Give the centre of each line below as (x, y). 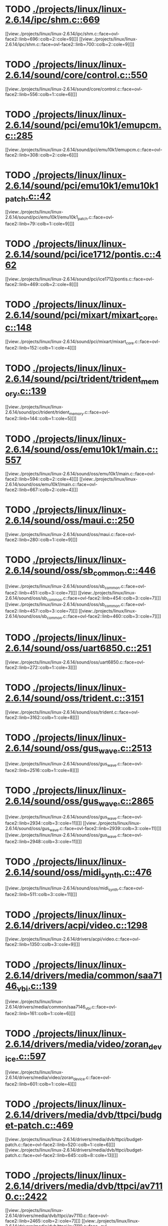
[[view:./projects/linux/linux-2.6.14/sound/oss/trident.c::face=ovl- (72, 712)
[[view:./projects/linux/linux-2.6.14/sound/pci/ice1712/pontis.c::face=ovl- (79, 279)
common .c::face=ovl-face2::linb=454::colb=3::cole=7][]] (104, 598)
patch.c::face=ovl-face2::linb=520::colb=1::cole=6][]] (60, 1144)
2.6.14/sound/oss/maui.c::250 (70, 520)
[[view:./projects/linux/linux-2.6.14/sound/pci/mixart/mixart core (69, 342)
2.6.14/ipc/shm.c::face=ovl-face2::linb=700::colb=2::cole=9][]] (70, 44)
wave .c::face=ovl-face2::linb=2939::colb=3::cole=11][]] (105, 829)
